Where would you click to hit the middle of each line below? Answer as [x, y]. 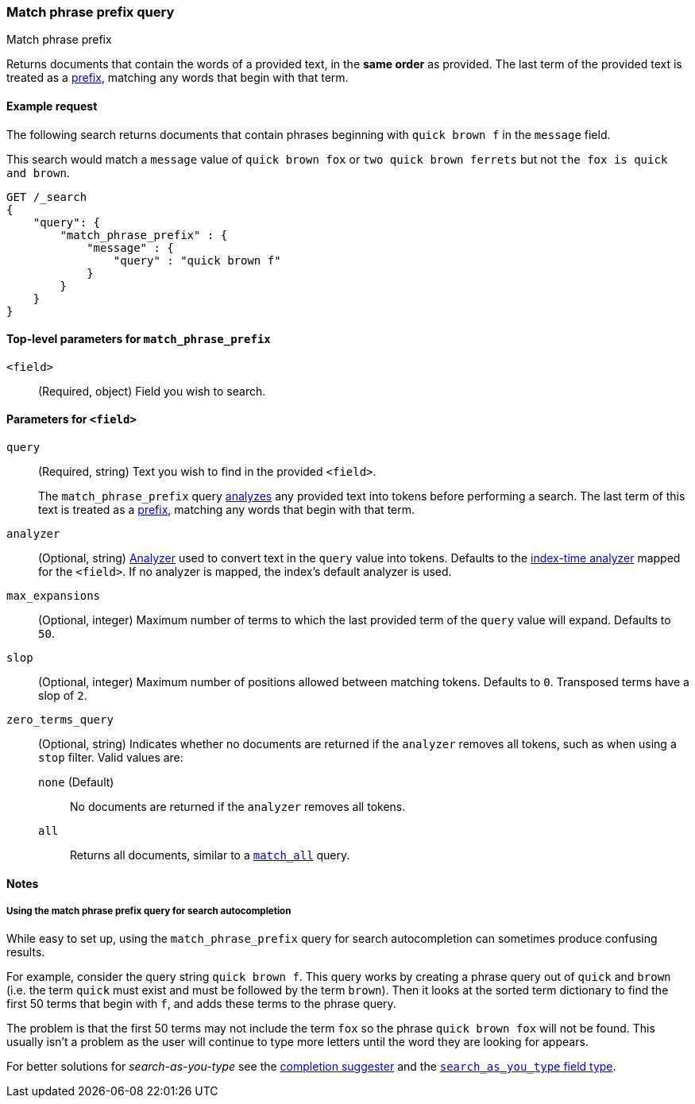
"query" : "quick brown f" [197, 260]
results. [26, 952]
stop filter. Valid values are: [111, 758]
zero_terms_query [60, 720]
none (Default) [76, 782]
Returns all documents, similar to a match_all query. [210, 855]
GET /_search [47, 197]
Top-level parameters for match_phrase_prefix [139, 339]
